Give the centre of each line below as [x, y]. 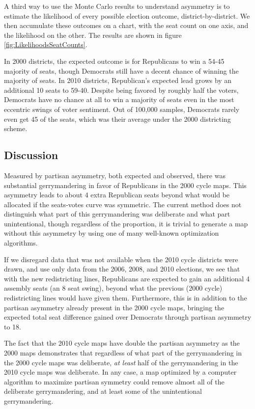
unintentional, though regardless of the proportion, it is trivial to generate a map [126, 223]
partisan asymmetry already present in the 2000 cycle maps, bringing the [114, 307]
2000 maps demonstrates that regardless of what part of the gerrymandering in [123, 353]
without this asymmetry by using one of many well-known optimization [112, 233]
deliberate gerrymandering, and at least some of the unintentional [103, 391]
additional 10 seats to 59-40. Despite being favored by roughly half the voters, [121, 90]
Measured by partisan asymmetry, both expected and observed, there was [115, 175]
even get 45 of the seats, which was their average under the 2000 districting [117, 119]
